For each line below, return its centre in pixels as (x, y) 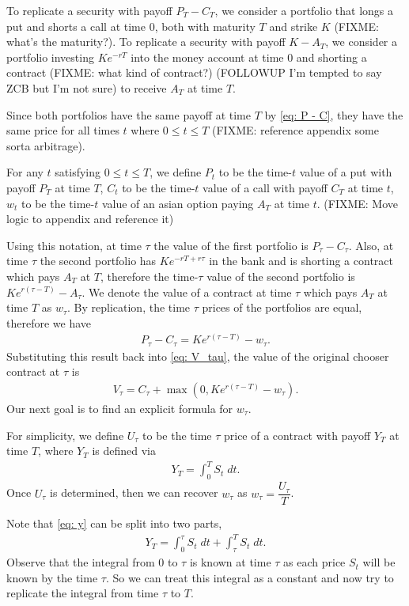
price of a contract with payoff (297, 435)
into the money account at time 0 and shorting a (249, 57)
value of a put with (346, 172)
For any (25, 172)
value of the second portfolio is (281, 276)
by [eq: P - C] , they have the (334, 114)
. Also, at (371, 245)
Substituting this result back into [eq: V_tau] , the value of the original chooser (198, 356)
